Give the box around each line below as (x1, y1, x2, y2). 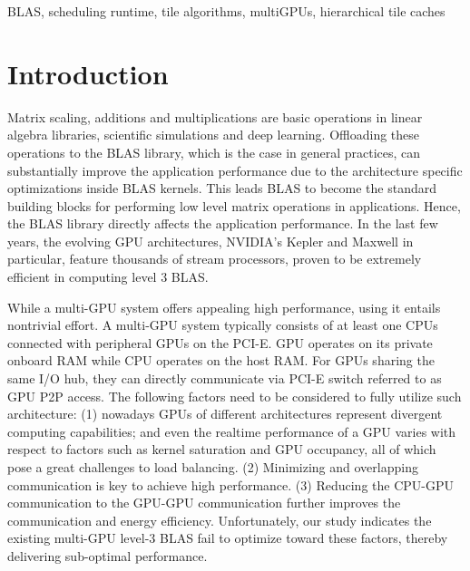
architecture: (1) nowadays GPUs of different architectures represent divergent (7, 404, 443, 423)
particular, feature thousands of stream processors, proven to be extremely (7, 249, 422, 268)
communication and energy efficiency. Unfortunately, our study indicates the (7, 510, 432, 529)
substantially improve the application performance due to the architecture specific (7, 160, 463, 179)
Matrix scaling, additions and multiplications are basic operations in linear (7, 107, 423, 126)
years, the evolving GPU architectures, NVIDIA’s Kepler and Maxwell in (7, 231, 414, 250)
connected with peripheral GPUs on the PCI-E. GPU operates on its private (7, 333, 433, 352)
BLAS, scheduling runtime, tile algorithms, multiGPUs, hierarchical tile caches (7, 2, 446, 20)
